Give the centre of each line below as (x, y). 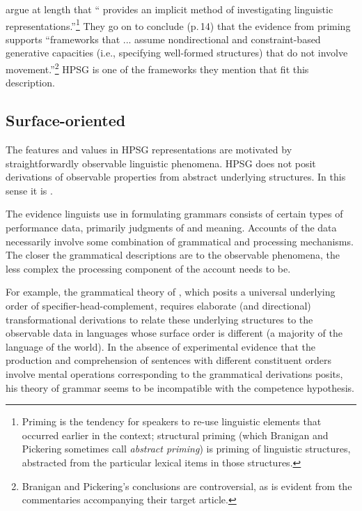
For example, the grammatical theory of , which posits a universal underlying (171, 292)
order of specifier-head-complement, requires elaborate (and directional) (158, 306)
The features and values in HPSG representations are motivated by (149, 150)
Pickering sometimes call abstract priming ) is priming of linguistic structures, (186, 449)
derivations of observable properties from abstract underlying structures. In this (176, 177)
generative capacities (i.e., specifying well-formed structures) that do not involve (177, 53)
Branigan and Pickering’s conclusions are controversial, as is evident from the (187, 486)
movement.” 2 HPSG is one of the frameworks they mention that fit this (157, 68)
